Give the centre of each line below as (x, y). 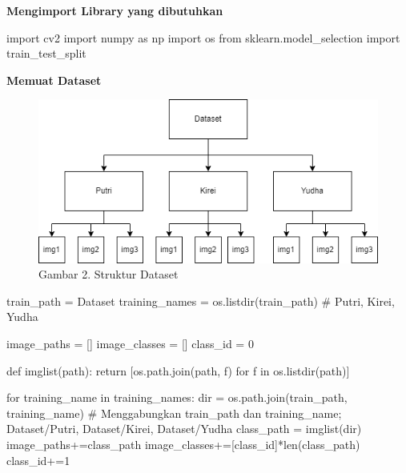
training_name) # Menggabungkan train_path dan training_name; (174, 413)
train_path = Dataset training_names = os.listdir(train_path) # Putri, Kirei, (201, 301)
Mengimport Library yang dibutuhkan (115, 10)
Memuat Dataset (54, 80)
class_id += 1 (38, 460)
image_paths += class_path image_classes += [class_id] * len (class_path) (183, 444)
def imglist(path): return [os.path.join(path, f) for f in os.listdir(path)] (178, 370)
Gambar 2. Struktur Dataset (109, 274)
